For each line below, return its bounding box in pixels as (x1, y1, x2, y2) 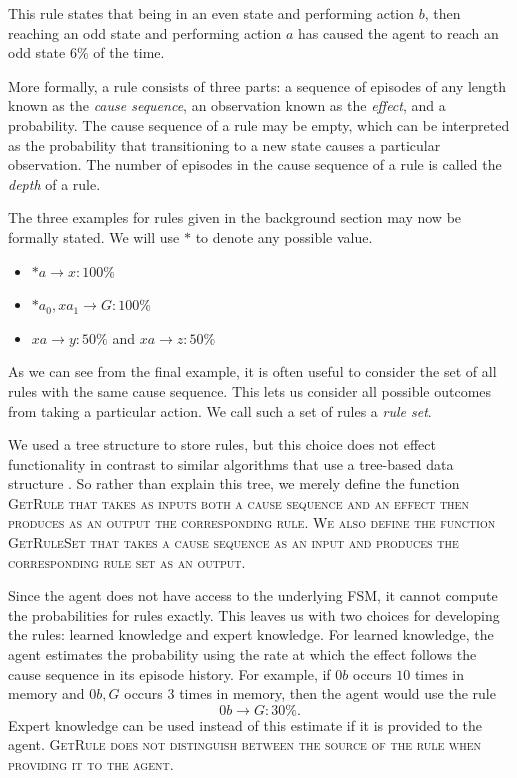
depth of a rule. (8, 173, 101, 194)
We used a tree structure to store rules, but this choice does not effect (8, 434, 436, 455)
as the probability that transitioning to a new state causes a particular (8, 134, 441, 155)
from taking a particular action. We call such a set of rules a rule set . (8, 400, 432, 421)
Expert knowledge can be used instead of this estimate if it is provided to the (8, 714, 482, 735)
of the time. (93, 42, 165, 63)
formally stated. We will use (8, 226, 180, 247)
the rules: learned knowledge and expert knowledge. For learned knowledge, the (8, 624, 494, 645)
